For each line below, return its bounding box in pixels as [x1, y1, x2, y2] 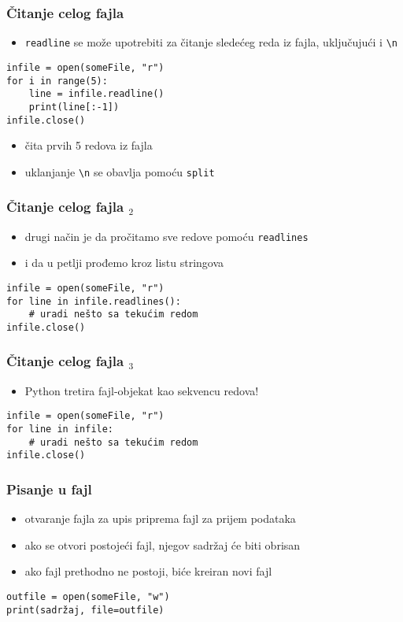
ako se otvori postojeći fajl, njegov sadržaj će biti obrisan [24, 536, 301, 553]
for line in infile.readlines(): [6, 295, 181, 307]
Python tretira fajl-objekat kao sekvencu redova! [24, 382, 259, 398]
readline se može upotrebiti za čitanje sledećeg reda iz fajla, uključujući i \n [24, 34, 397, 50]
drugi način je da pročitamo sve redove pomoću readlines [24, 228, 309, 244]
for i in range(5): [6, 75, 108, 87]
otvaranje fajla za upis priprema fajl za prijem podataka [24, 510, 296, 527]
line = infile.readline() [28, 88, 165, 100]
